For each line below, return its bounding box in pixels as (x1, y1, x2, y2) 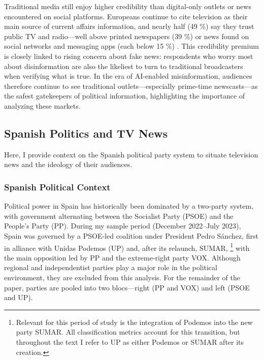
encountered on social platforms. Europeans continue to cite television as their (4, 11, 248, 21)
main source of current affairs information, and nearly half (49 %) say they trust (4, 21, 254, 31)
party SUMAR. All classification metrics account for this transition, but (16, 326, 240, 337)
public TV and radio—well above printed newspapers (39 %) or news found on (4, 30, 249, 41)
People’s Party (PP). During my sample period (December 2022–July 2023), (4, 220, 241, 231)
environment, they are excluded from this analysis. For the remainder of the (4, 272, 241, 282)
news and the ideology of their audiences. (4, 159, 133, 170)
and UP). (4, 292, 33, 303)
